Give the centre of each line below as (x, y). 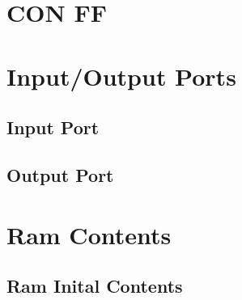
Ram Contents (89, 234)
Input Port (53, 127)
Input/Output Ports (121, 76)
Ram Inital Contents (95, 286)
